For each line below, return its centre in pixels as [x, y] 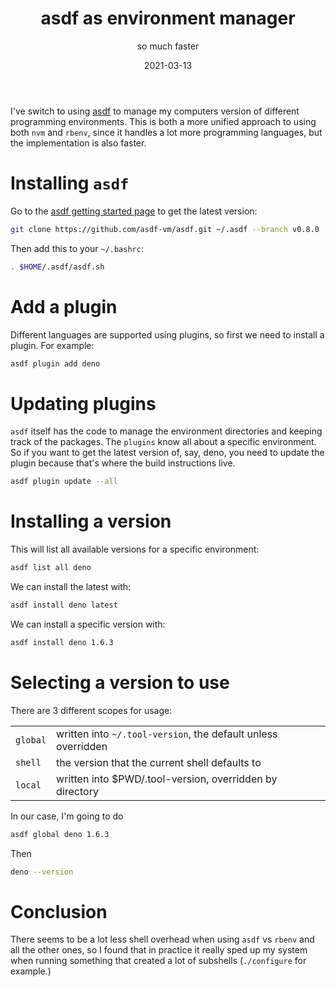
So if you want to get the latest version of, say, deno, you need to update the [167, 453]
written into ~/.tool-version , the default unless [167, 734]
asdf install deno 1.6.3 [62, 642]
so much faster [168, 46]
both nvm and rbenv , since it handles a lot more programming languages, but [166, 132]
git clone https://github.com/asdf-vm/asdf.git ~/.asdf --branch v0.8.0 [165, 229]
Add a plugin [64, 306]
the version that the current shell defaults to [159, 762]
